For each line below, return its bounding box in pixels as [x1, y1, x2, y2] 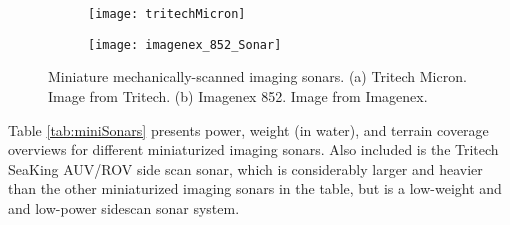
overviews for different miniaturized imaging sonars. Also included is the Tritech [8, 139, 499, 160]
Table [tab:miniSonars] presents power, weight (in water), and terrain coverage [8, 119, 489, 140]
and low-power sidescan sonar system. [8, 197, 240, 218]
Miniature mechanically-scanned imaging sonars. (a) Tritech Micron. [48, 66, 467, 87]
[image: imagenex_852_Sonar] [88, 37, 282, 52]
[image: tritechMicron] [88, 7, 246, 21]
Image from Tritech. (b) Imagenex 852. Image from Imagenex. [48, 85, 428, 106]
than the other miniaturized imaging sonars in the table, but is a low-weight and [8, 178, 502, 199]
